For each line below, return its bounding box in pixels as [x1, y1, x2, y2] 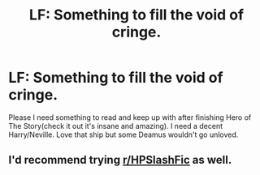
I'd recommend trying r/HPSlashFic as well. [8, 153, 232, 167]
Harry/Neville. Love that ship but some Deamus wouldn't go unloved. [8, 130, 239, 139]
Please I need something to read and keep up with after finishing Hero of [8, 112, 252, 122]
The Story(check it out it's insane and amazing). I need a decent [8, 121, 223, 130]
